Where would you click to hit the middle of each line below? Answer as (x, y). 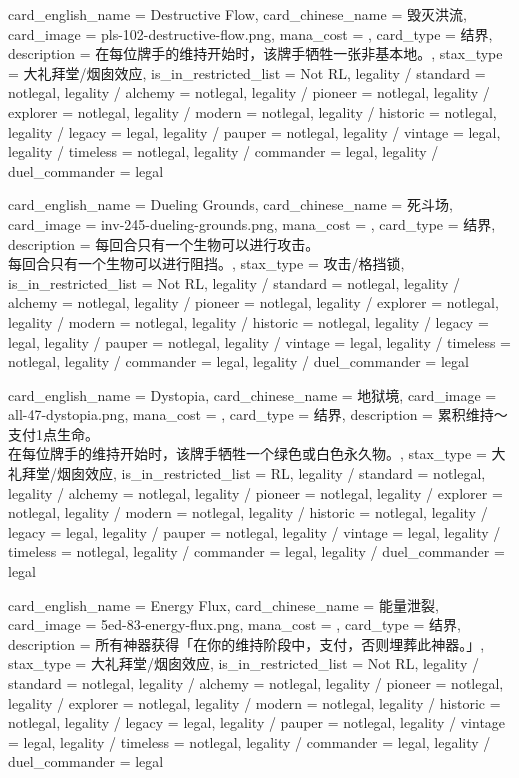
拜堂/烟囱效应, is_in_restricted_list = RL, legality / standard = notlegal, (253, 473)
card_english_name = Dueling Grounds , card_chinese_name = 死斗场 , (230, 204)
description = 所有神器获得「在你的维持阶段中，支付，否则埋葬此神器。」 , (246, 643)
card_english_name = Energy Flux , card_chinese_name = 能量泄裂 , (223, 604)
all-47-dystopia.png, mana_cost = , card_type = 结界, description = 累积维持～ (258, 414)
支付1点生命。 (53, 433)
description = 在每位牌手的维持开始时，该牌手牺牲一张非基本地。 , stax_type (255, 53)
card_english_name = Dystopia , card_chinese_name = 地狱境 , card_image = (252, 394)
